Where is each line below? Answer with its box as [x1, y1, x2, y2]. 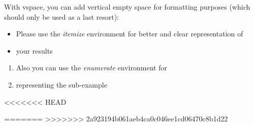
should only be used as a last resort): [4, 11, 119, 22]
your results [16, 45, 53, 56]
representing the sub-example [16, 79, 107, 90]
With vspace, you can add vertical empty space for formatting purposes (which [4, 2, 250, 12]
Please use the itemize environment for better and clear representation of [16, 28, 243, 39]
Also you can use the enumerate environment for [16, 62, 167, 73]
